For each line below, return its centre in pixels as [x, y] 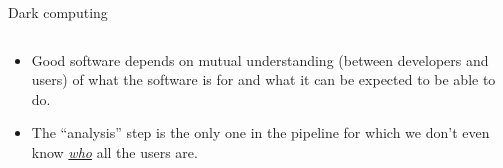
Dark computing [58, 12]
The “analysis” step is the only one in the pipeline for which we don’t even [260, 132]
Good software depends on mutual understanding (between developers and [260, 59]
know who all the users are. [114, 151]
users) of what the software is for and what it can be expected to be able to [263, 79]
